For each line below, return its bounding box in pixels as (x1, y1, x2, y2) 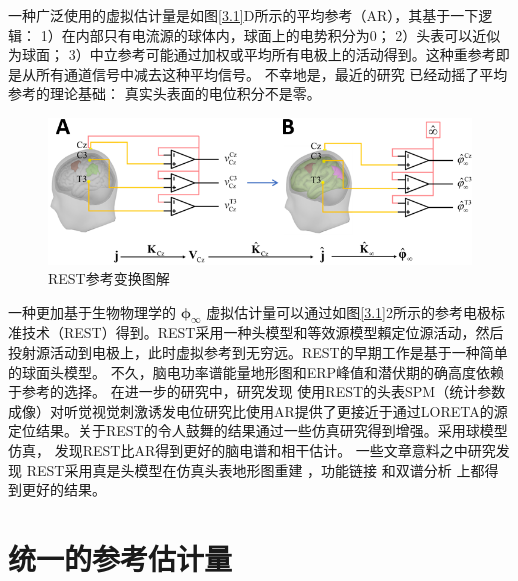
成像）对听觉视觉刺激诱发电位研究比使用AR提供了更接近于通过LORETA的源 (8, 400, 508, 421)
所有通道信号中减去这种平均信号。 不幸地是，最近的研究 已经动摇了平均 (35, 63, 508, 84)
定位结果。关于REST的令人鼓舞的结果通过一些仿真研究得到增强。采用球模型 (8, 420, 508, 441)
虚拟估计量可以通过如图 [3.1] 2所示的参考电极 (206, 301, 492, 322)
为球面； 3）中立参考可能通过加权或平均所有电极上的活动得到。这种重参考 (8, 44, 496, 65)
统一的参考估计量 (8, 538, 233, 579)
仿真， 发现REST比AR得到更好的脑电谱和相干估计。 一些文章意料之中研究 (8, 440, 496, 461)
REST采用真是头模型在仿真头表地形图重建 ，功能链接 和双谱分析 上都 (26, 459, 485, 480)
